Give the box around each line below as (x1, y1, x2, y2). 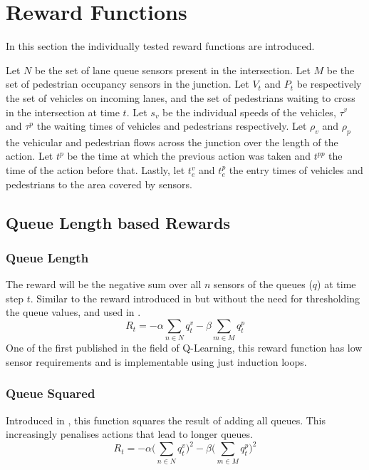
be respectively (296, 76, 362, 91)
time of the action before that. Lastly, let (6, 163, 185, 178)
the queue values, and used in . (6, 305, 141, 320)
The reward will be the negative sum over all (6, 277, 202, 292)
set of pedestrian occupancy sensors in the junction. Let (6, 76, 249, 91)
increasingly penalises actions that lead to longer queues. (6, 426, 253, 441)
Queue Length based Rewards (6, 211, 230, 233)
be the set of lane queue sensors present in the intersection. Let (34, 62, 311, 77)
